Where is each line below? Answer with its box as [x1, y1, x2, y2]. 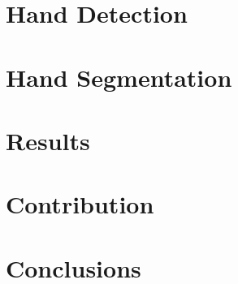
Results [6, 123, 90, 157]
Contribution [6, 187, 154, 221]
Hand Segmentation [6, 60, 232, 93]
